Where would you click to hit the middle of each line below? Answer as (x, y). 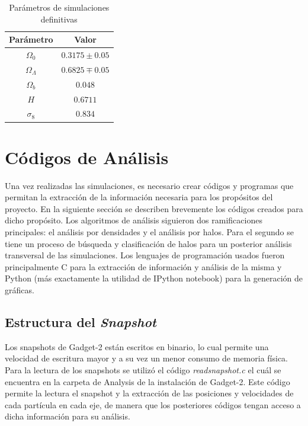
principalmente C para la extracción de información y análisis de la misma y (143, 266)
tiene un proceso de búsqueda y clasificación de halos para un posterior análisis (148, 243)
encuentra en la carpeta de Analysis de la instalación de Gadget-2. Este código (147, 381)
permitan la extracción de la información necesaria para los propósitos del (139, 197)
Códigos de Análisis (87, 157)
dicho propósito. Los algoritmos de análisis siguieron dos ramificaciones (134, 220)
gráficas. (20, 289)
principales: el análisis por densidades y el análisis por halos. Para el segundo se (150, 232)
